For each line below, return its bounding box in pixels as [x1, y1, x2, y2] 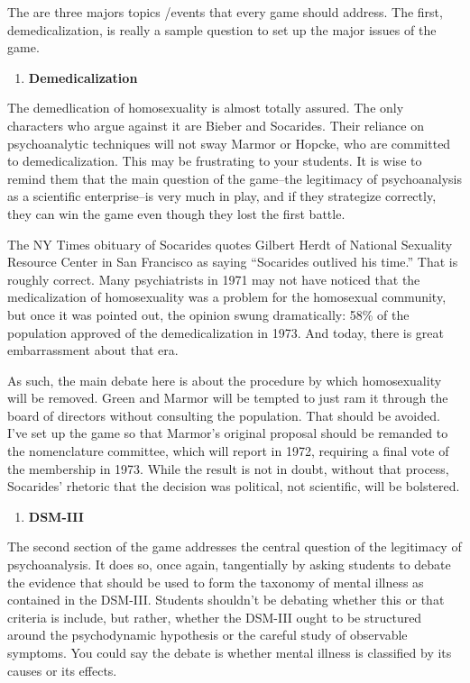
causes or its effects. [7, 660, 117, 679]
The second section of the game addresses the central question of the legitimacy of [7, 537, 462, 556]
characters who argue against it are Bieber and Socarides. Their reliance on [7, 115, 424, 134]
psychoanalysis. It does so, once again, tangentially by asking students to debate [7, 555, 451, 574]
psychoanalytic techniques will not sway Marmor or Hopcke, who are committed [7, 133, 451, 152]
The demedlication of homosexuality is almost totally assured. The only [7, 98, 404, 117]
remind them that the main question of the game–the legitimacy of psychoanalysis [7, 168, 462, 187]
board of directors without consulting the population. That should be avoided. [7, 405, 440, 424]
